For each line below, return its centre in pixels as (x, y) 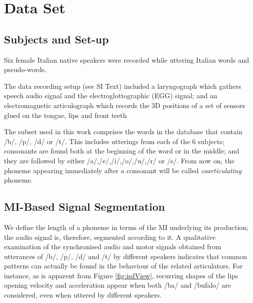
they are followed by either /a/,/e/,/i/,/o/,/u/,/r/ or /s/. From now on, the (119, 160)
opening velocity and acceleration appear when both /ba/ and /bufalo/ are (118, 285)
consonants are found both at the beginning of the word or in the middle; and (122, 151)
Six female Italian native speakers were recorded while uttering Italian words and (127, 59)
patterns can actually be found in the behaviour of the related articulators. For (124, 266)
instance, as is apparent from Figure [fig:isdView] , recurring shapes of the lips (121, 275)
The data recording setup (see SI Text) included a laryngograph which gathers (123, 86)
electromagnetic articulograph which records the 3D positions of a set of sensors (125, 105)
